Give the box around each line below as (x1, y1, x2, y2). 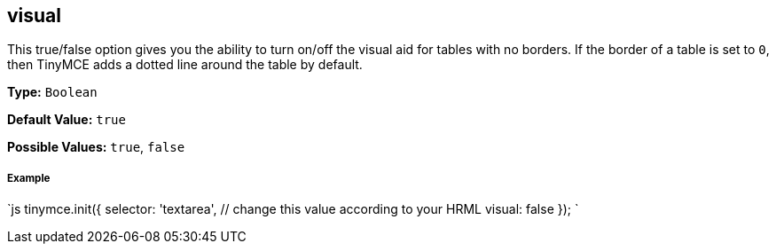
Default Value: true (7, 112, 126, 128)
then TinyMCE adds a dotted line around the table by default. (7, 57, 363, 73)
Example (7, 171, 51, 184)
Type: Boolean (7, 84, 98, 100)
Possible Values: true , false (7, 139, 185, 155)
